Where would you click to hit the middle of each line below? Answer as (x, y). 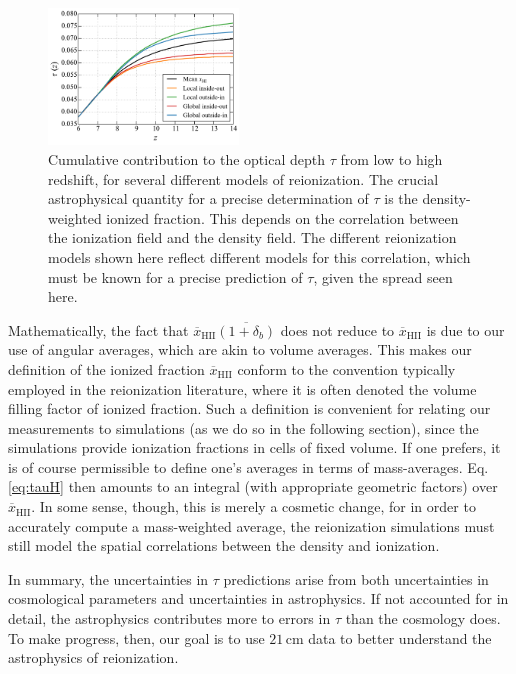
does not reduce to (337, 329)
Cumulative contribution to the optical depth (186, 158)
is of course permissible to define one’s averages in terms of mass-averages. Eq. (248, 466)
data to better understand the (400, 637)
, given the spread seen (383, 276)
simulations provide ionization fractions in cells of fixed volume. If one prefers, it (254, 447)
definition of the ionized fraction (106, 368)
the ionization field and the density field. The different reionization (252, 237)
